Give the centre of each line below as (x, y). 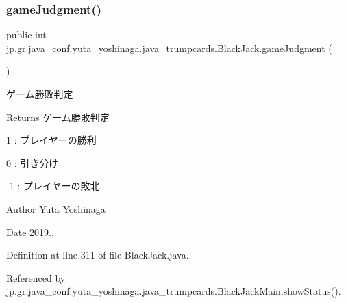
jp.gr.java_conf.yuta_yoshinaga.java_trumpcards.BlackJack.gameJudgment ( (169, 48)
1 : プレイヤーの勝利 (51, 140)
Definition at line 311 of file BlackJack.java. (98, 255)
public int (26, 35)
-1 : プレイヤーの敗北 (53, 186)
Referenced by (36, 277)
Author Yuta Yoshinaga (56, 208)
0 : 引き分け (33, 162)
